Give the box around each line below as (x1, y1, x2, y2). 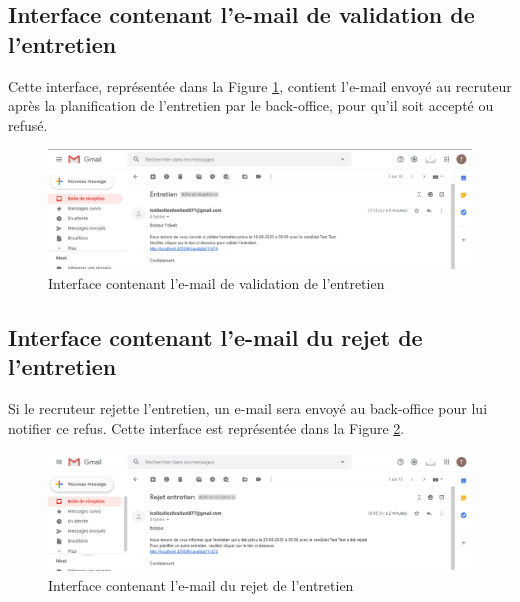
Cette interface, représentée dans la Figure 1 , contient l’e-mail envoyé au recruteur (8, 75, 512, 96)
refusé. (8, 114, 48, 135)
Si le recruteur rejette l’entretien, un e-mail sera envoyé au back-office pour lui (8, 398, 488, 419)
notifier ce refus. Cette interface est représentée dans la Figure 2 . (8, 417, 405, 438)
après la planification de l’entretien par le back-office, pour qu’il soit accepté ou (8, 95, 494, 116)
